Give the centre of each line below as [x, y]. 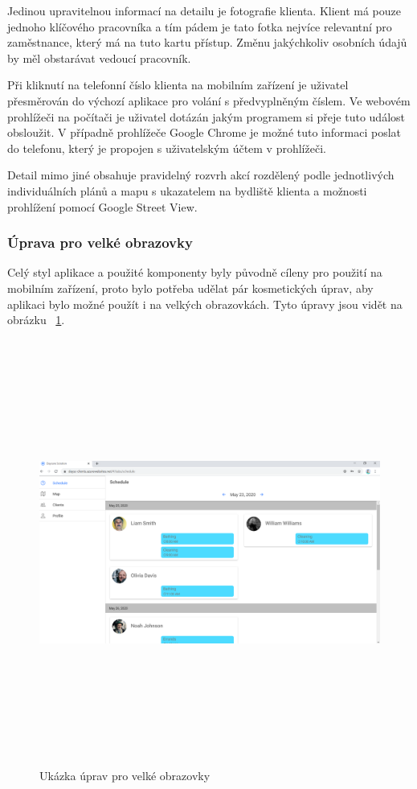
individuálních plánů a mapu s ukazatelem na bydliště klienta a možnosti [187, 190]
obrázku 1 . [36, 320]
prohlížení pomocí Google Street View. [102, 206]
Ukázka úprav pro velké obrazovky [125, 776]
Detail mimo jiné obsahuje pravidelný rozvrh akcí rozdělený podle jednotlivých [201, 175]
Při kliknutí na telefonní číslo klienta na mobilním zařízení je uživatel [178, 85]
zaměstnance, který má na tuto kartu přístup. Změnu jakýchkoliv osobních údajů [207, 42]
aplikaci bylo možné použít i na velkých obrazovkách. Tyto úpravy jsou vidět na [205, 304]
